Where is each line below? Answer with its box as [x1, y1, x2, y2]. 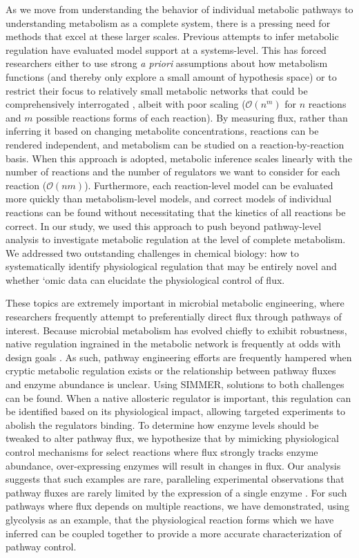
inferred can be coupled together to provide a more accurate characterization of [6, 526, 342, 540]
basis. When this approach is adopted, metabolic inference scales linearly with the [6, 151, 352, 165]
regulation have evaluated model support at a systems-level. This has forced [6, 42, 327, 57]
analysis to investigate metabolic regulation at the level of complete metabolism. [6, 232, 346, 247]
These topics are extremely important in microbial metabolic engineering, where [6, 296, 345, 310]
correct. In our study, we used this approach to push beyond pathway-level [6, 218, 322, 233]
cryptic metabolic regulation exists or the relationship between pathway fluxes [6, 363, 336, 378]
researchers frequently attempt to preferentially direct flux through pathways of [6, 309, 342, 324]
